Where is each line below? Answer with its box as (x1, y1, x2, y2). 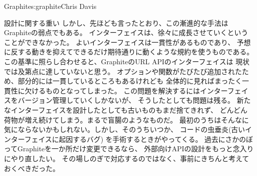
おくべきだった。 (4, 163, 60, 173)
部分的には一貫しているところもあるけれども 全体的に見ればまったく (17, 76, 242, 86)
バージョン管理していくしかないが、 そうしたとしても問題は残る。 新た (17, 95, 251, 105)
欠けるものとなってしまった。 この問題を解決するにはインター (24, 85, 228, 95)
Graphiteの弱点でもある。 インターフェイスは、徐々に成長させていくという (4, 27, 248, 38)
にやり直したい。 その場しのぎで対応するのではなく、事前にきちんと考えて (4, 153, 249, 163)
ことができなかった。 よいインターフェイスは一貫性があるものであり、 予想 (4, 37, 251, 47)
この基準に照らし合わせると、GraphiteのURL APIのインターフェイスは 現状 (4, 56, 250, 66)
